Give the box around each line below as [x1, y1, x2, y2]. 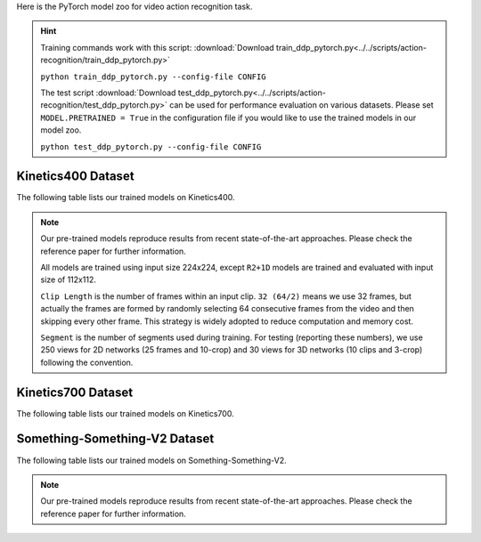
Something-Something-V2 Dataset [16, 432, 215, 447]
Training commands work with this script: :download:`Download [40, 42, 275, 53]
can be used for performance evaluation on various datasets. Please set [169, 100, 434, 110]
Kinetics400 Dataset [16, 169, 135, 184]
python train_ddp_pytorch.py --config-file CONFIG [40, 71, 266, 82]
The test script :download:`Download [40, 87, 176, 98]
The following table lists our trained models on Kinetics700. [16, 408, 235, 418]
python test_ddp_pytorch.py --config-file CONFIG [40, 142, 262, 151]
